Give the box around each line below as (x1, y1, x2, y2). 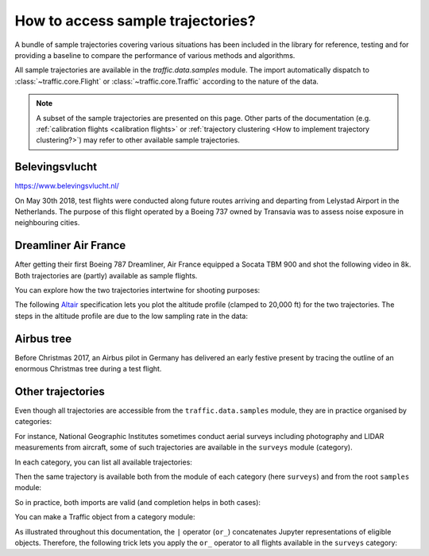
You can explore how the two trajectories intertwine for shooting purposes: (14, 286, 261, 295)
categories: (14, 417, 52, 426)
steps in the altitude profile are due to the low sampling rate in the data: (14, 311, 248, 321)
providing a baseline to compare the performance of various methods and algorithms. (14, 50, 296, 60)
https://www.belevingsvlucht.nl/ (14, 181, 119, 191)
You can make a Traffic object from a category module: (14, 512, 195, 522)
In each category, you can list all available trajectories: (14, 457, 192, 467)
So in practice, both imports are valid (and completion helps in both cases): (14, 497, 261, 507)
